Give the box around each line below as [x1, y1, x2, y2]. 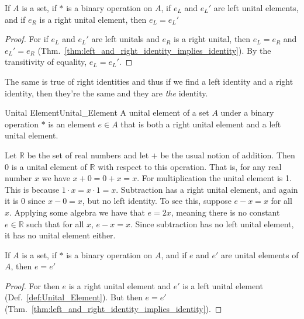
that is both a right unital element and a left [120, 117, 281, 130]
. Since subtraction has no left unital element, [130, 217, 294, 230]
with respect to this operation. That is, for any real [98, 160, 282, 172]
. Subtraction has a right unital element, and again [116, 183, 298, 195]
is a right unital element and [68, 279, 171, 292]
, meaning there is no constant [171, 206, 280, 218]
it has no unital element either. [5, 229, 116, 241]
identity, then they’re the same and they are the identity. [5, 86, 208, 99]
